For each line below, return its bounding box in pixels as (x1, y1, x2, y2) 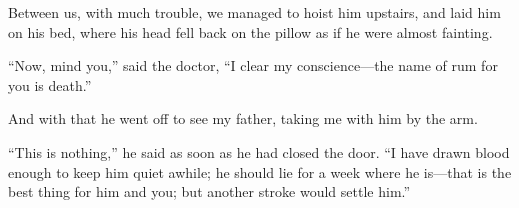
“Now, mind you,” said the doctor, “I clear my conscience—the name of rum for (8, 55, 498, 76)
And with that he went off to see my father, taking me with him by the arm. (8, 108, 478, 129)
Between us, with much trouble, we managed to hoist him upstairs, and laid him (8, 2, 501, 22)
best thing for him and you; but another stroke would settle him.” (8, 181, 411, 202)
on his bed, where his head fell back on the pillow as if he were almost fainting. (8, 21, 493, 42)
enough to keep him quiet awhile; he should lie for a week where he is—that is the (8, 161, 512, 182)
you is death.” (8, 74, 92, 95)
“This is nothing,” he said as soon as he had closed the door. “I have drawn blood (8, 141, 510, 162)
